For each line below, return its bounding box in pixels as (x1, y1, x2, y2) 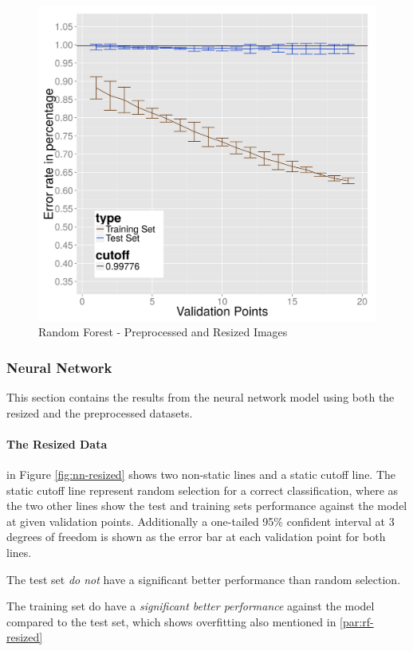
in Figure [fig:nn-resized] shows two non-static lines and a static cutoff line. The (6, 465, 396, 482)
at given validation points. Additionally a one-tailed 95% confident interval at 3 (6, 512, 395, 529)
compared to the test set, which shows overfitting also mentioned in (6, 613, 336, 629)
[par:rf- (340, 613, 374, 629)
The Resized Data (6, 435, 108, 452)
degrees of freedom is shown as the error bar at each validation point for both (6, 528, 386, 545)
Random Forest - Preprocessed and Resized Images (38, 324, 288, 340)
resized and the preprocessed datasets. (6, 404, 193, 421)
